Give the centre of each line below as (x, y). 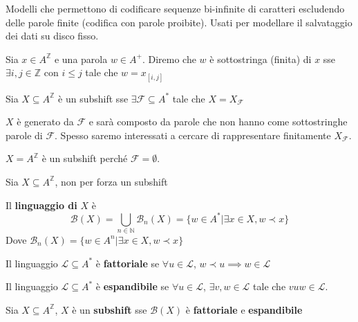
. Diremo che (169, 59)
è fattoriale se (128, 263)
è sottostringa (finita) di (261, 59)
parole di (24, 135)
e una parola (81, 59)
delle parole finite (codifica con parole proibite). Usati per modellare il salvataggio (179, 22)
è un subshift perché (85, 158)
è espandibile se (132, 286)
